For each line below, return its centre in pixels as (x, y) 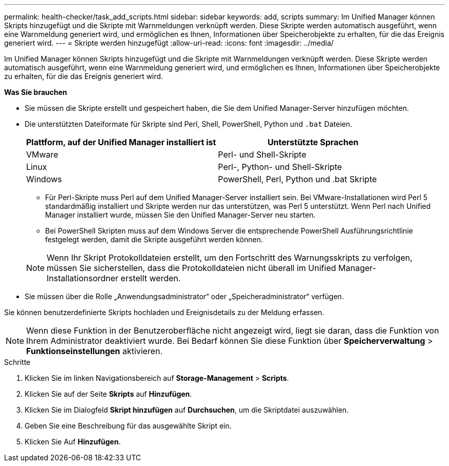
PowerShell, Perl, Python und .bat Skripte (298, 179)
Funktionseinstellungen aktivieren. (94, 351)
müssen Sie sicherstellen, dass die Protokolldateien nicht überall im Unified (191, 268)
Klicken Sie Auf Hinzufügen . (73, 442)
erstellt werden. (151, 278)
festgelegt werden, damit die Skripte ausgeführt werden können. (154, 239)
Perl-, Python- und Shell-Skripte (280, 167)
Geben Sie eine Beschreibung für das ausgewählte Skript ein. (128, 426)
